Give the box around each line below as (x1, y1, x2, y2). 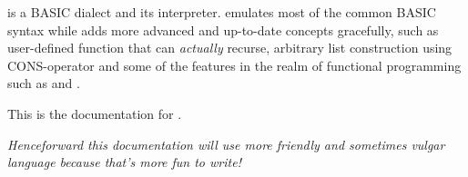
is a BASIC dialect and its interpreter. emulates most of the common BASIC (7, 3, 436, 21)
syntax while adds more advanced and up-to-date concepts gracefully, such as (7, 20, 439, 39)
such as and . (7, 74, 80, 93)
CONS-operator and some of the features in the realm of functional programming (7, 55, 462, 74)
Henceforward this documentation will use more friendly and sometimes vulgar (7, 134, 445, 153)
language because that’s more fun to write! (7, 152, 241, 172)
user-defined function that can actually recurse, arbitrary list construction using (7, 38, 453, 57)
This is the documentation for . (7, 103, 182, 123)
